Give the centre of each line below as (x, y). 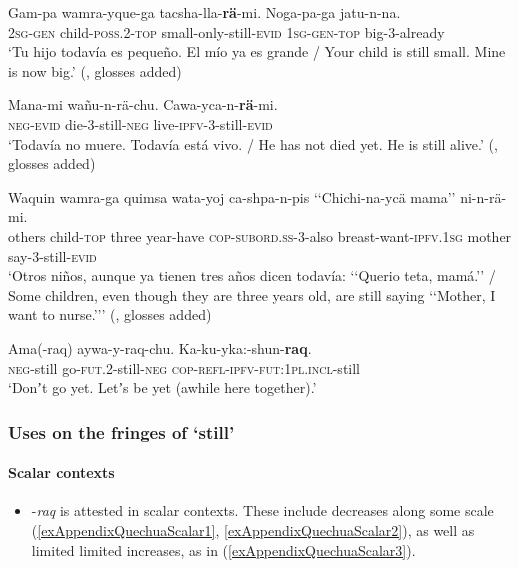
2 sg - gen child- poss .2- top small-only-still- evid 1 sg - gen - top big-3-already (226, 31)
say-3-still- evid (52, 255)
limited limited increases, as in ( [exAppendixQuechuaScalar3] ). (223, 549)
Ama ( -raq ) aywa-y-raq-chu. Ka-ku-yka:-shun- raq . (160, 347)
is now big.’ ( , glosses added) (95, 70)
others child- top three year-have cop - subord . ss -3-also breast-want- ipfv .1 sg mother (260, 235)
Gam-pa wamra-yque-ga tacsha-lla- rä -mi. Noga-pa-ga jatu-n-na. (204, 12)
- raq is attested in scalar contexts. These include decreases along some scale (262, 510)
